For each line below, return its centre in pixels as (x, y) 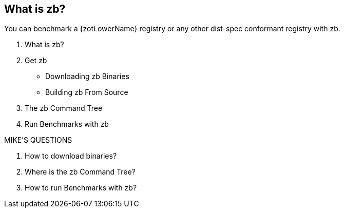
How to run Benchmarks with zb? (81, 188)
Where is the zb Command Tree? (80, 172)
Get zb (36, 61)
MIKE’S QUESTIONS (38, 140)
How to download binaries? (71, 156)
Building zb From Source (87, 92)
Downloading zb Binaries (87, 76)
